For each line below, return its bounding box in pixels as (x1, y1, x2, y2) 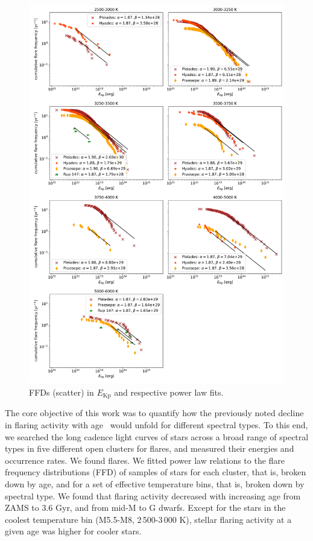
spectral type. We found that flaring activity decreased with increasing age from (5, 489, 301, 502)
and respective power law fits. (114, 385, 224, 398)
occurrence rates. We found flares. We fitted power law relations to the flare (5, 454, 285, 466)
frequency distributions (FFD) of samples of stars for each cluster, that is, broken (5, 466, 306, 478)
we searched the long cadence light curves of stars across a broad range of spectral (5, 430, 309, 443)
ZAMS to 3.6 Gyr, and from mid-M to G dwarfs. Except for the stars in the (5, 501, 286, 514)
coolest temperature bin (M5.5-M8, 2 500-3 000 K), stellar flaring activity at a (5, 513, 292, 525)
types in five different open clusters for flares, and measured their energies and (5, 442, 294, 455)
